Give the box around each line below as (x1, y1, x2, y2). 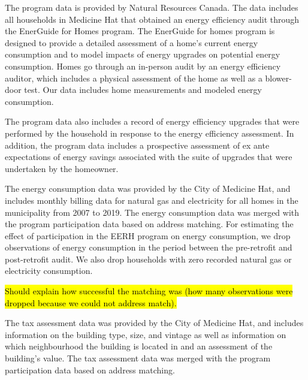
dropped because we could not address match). (5, 296, 177, 309)
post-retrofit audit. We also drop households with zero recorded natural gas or (5, 252, 292, 265)
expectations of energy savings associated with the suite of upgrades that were (5, 150, 292, 163)
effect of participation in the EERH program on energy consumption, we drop (5, 229, 291, 242)
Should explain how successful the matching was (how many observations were (5, 285, 293, 297)
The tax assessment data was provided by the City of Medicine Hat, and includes (5, 316, 304, 329)
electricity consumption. (5, 264, 93, 277)
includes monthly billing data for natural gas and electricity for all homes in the (5, 194, 298, 206)
